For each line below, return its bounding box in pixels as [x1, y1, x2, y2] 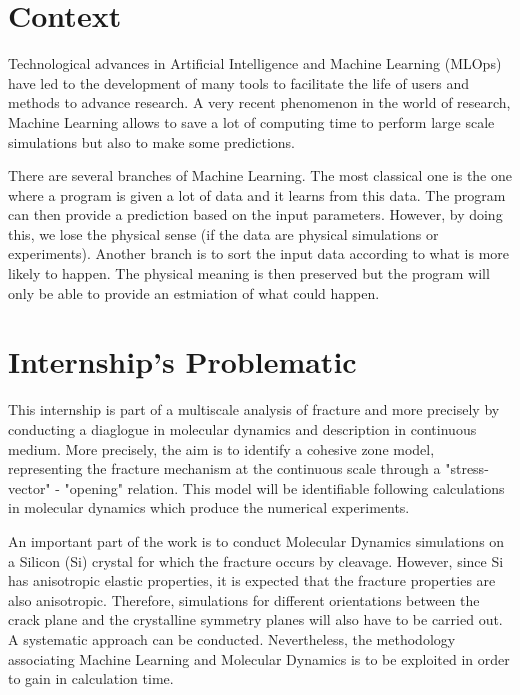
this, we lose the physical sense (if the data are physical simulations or [8, 223, 439, 244]
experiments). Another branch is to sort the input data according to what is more [8, 243, 510, 264]
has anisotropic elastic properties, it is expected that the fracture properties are [8, 570, 496, 591]
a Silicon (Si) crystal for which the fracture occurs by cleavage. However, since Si [8, 550, 504, 571]
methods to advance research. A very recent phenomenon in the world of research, [8, 92, 511, 113]
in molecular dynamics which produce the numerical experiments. [8, 497, 410, 518]
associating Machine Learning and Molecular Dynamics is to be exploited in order [8, 648, 510, 669]
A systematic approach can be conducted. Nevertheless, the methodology [8, 628, 456, 649]
